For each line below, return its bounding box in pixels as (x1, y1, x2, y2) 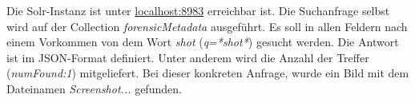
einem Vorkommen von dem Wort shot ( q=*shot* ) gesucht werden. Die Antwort (6, 33, 399, 50)
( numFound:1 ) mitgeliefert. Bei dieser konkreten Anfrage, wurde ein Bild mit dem (6, 65, 409, 81)
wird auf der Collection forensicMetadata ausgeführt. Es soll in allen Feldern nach (6, 18, 408, 34)
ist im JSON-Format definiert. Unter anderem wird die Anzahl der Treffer (6, 49, 369, 65)
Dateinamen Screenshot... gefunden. (6, 80, 182, 96)
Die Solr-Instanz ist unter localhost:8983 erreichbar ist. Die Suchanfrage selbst (6, 2, 390, 18)
